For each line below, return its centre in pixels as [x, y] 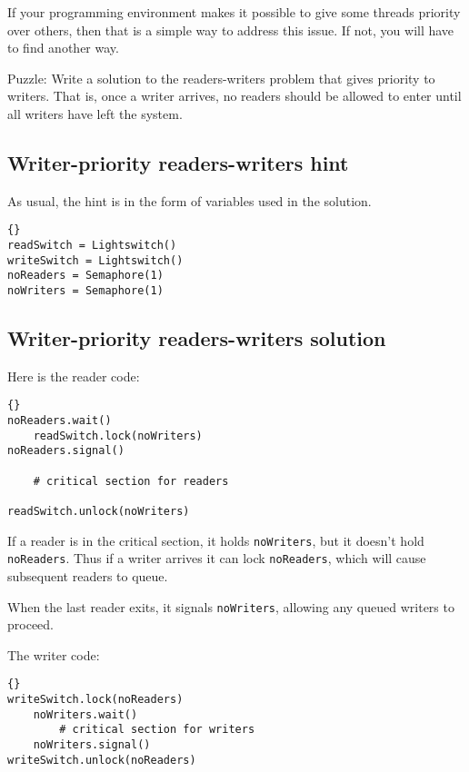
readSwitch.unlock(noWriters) [99, 512]
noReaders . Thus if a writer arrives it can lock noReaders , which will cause [217, 558]
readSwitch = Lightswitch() [92, 246]
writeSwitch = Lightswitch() [95, 260]
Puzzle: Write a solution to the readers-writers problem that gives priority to [221, 78]
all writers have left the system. [95, 113]
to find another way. [63, 48]
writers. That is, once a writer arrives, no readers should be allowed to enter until [234, 96]
